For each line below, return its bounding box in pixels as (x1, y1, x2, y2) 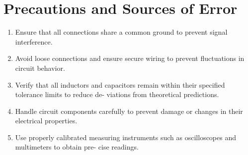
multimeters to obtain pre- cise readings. (15, 142, 139, 152)
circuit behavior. (15, 62, 65, 73)
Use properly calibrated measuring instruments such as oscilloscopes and (15, 132, 237, 142)
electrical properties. (15, 115, 78, 126)
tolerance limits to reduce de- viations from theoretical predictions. (15, 89, 219, 100)
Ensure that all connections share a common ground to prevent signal (15, 27, 228, 37)
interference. (15, 36, 53, 47)
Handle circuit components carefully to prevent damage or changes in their (15, 105, 243, 116)
